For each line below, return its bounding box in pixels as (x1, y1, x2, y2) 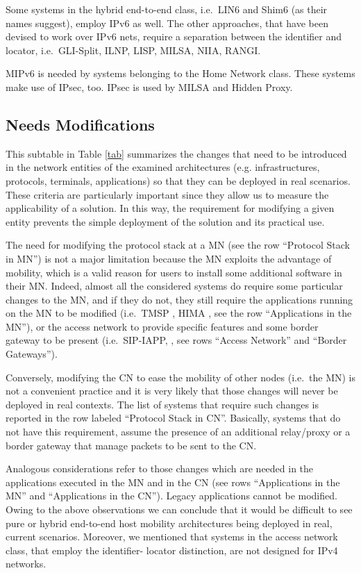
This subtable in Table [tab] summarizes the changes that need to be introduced (6, 146, 347, 160)
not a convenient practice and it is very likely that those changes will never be (6, 383, 338, 398)
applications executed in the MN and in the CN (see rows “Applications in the (6, 474, 340, 489)
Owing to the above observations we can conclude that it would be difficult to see (6, 502, 353, 517)
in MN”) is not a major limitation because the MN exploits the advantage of (6, 251, 332, 265)
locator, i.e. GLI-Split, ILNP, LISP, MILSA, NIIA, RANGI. (6, 42, 261, 57)
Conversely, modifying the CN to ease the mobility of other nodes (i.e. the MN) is (6, 369, 355, 384)
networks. (6, 556, 47, 571)
